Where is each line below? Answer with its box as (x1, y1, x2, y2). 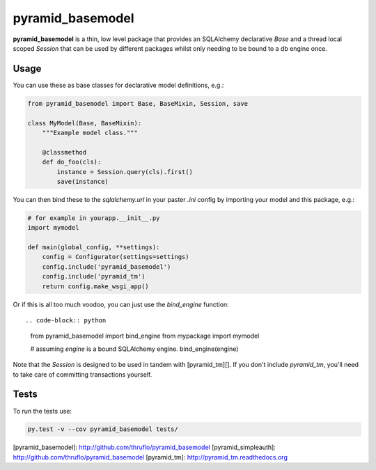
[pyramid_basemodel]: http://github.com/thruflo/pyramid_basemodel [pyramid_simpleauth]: (13, 443, 276, 452)
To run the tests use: (13, 407, 72, 415)
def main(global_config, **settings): (27, 244, 160, 251)
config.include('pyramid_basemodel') (42, 263, 171, 271)
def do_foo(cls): (42, 158, 102, 166)
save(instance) (56, 178, 109, 185)
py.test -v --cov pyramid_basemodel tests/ (27, 425, 179, 433)
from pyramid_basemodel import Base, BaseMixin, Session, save (27, 100, 249, 107)
